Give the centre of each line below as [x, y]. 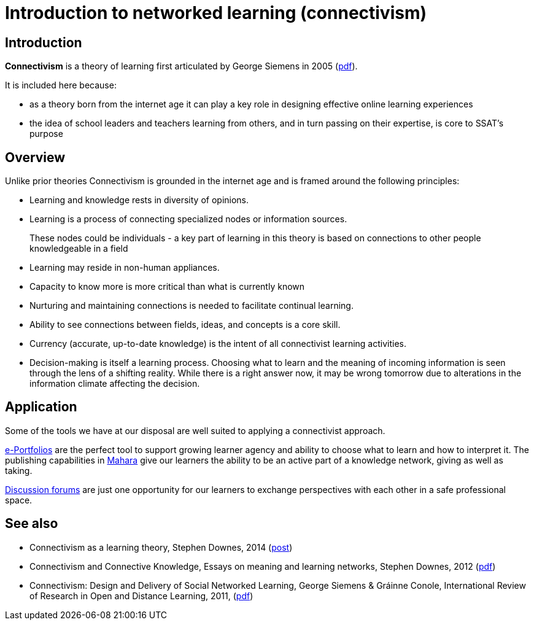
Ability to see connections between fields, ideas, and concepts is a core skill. [185, 325]
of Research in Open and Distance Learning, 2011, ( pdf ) [141, 596]
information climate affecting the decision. [115, 384]
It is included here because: [61, 85]
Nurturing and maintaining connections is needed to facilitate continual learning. [192, 306]
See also [32, 524]
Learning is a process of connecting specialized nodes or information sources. [188, 219]
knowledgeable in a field [79, 249]
